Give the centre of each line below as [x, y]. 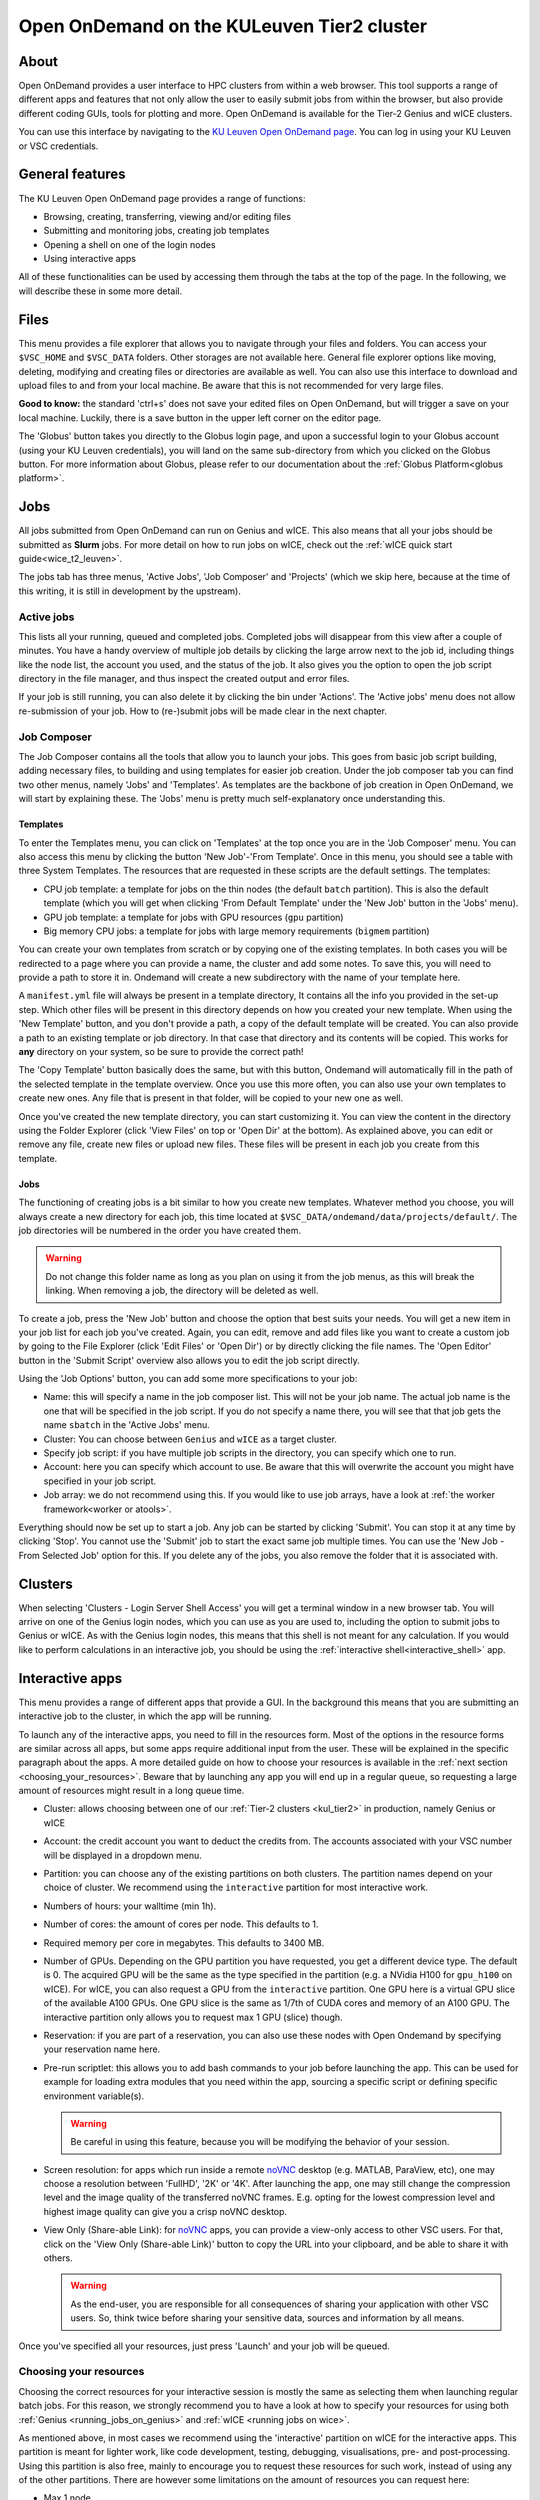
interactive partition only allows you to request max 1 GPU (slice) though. [193, 2017]
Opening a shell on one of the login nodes [129, 244]
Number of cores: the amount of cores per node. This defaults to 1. [181, 1924]
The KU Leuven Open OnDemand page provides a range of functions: [162, 198]
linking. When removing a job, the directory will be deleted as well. [182, 1291]
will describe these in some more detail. [100, 291]
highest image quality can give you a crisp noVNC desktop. [165, 2211]
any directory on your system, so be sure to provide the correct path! [161, 1052]
